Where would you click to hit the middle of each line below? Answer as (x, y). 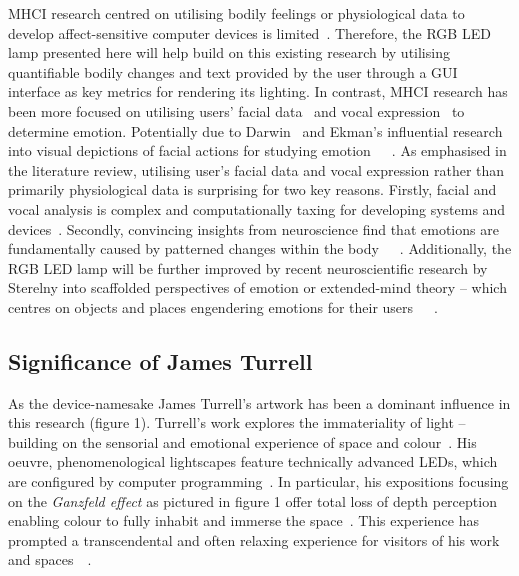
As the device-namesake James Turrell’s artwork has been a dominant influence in (259, 402)
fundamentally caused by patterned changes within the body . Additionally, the (260, 248)
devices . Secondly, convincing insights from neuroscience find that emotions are (253, 228)
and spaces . (50, 559)
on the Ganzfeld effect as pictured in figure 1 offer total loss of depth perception (252, 500)
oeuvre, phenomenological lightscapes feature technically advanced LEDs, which (253, 461)
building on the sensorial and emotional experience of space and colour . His (242, 441)
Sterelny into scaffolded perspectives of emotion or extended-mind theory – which (257, 287)
